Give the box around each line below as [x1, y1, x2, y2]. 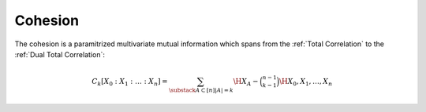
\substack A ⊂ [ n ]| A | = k [168, 86, 234, 94]
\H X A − [233, 77, 260, 88]
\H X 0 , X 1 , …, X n [278, 77, 333, 88]
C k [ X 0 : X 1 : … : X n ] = [92, 77, 168, 88]
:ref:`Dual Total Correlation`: [14, 49, 106, 59]
